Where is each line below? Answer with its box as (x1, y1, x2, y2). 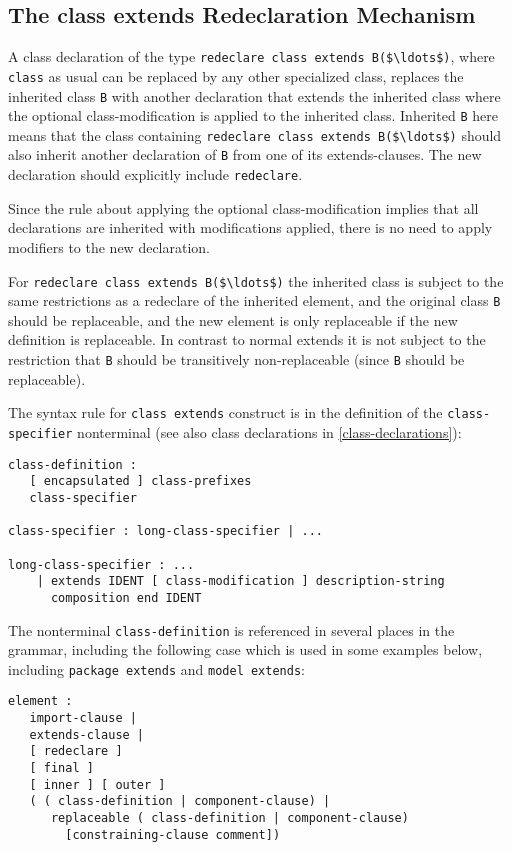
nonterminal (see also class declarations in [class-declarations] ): (77, 421, 462, 442)
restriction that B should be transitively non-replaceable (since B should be (8, 349, 465, 370)
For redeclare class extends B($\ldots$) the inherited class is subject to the (8, 270, 504, 291)
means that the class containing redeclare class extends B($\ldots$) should (8, 124, 502, 145)
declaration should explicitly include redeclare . (8, 164, 303, 185)
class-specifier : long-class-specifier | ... (8, 524, 323, 539)
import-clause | (29, 711, 137, 726)
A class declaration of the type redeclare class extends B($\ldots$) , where (8, 46, 495, 67)
